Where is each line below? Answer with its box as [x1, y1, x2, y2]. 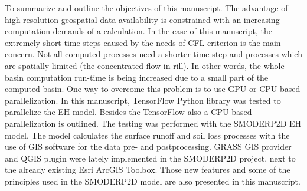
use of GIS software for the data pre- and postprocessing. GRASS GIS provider [5, 140, 292, 153]
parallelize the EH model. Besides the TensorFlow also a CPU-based [5, 106, 252, 118]
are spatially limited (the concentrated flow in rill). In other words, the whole [5, 59, 285, 71]
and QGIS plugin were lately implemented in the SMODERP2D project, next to [5, 152, 296, 164]
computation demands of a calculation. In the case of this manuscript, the [5, 25, 273, 37]
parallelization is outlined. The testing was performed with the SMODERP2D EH [5, 117, 302, 129]
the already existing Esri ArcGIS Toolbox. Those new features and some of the [5, 163, 290, 176]
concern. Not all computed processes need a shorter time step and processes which [5, 48, 302, 60]
